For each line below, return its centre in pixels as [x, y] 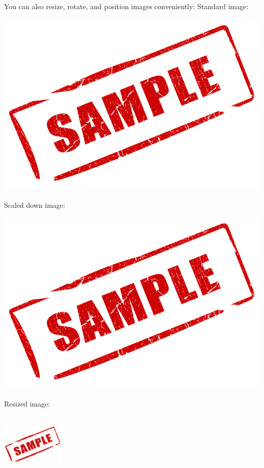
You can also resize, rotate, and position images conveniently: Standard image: [126, 6]
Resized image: [27, 403]
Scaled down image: [35, 205]
